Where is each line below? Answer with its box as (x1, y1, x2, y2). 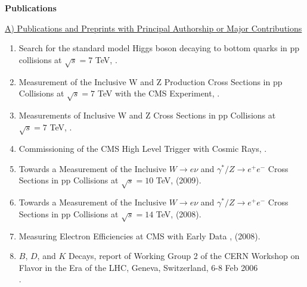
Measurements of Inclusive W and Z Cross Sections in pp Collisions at (18, 108, 276, 121)
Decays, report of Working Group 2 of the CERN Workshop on (68, 249, 300, 262)
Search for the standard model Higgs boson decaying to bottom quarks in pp (18, 42, 300, 54)
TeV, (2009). (156, 174, 201, 186)
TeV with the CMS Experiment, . (97, 87, 220, 99)
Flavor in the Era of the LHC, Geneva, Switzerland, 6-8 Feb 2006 (18, 261, 258, 273)
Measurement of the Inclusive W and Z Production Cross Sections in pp (18, 75, 283, 88)
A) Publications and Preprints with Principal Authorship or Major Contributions (5, 21, 302, 34)
